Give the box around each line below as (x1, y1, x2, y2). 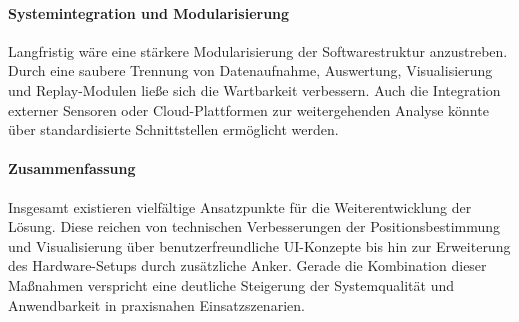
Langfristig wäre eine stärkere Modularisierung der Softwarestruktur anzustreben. (8, 40, 508, 61)
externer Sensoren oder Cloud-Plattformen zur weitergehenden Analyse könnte (8, 99, 489, 120)
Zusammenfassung (8, 158, 136, 179)
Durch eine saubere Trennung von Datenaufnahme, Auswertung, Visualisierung (8, 60, 493, 81)
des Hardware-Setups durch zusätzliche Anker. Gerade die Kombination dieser (8, 255, 487, 276)
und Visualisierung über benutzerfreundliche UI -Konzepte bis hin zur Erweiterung (8, 235, 511, 256)
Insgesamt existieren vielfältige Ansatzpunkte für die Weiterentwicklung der (8, 196, 472, 217)
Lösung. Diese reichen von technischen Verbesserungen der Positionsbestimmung (8, 216, 501, 237)
